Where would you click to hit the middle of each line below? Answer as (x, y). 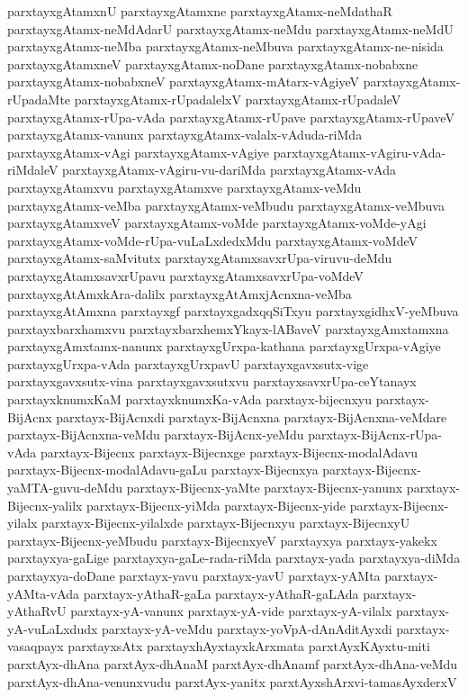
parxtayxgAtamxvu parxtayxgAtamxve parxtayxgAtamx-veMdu (184, 187)
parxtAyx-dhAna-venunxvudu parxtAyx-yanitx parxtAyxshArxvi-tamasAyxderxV (232, 681)
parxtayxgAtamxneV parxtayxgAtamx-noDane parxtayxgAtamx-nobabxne (213, 63)
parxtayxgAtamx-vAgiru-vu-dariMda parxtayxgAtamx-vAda (229, 170)
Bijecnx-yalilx (45, 505)
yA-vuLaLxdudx (53, 628)
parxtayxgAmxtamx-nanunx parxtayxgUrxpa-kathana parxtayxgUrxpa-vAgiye (224, 346)
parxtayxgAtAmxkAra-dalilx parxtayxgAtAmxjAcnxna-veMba (180, 293)
